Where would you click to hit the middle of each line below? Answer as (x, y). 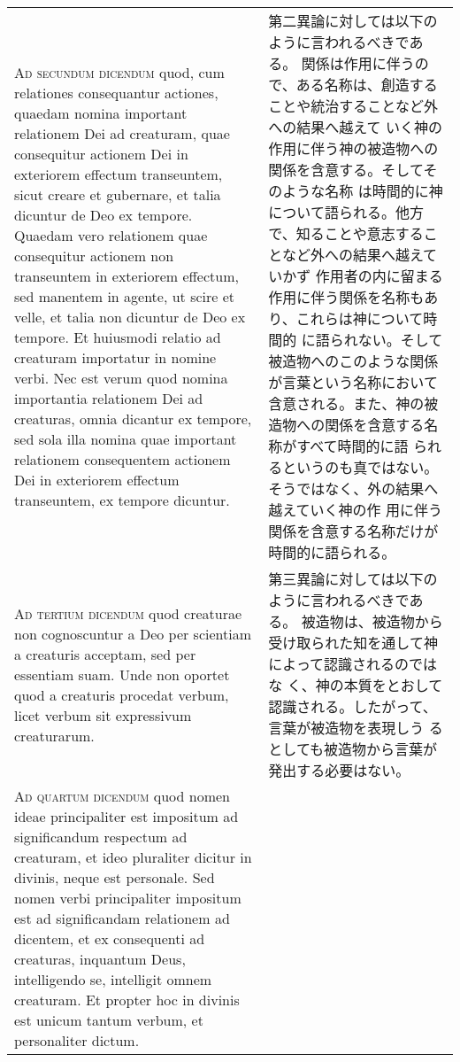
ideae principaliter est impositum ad (126, 816)
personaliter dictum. (77, 1040)
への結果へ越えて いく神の (355, 127)
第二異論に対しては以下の (353, 21)
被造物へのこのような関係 (353, 361)
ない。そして (400, 340)
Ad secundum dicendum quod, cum (119, 72)
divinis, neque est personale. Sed (115, 877)
